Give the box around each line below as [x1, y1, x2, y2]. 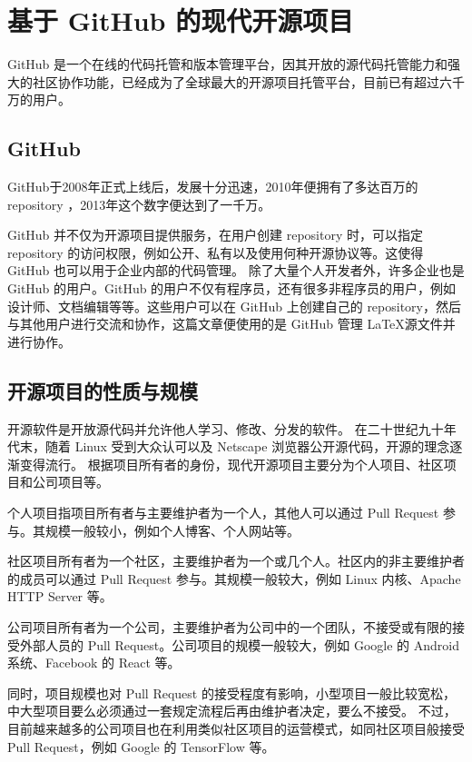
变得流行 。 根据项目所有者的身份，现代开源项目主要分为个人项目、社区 [19, 454, 444, 473]
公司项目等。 [32, 472, 109, 491]
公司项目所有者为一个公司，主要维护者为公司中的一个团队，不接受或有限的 [7, 618, 452, 636]
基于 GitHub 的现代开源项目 [7, 2, 354, 39]
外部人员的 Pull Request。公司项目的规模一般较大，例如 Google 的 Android [19, 635, 460, 654]
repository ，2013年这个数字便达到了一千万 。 [7, 194, 271, 213]
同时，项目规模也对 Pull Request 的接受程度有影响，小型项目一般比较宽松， [7, 683, 456, 702]
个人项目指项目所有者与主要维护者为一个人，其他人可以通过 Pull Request [7, 503, 439, 522]
